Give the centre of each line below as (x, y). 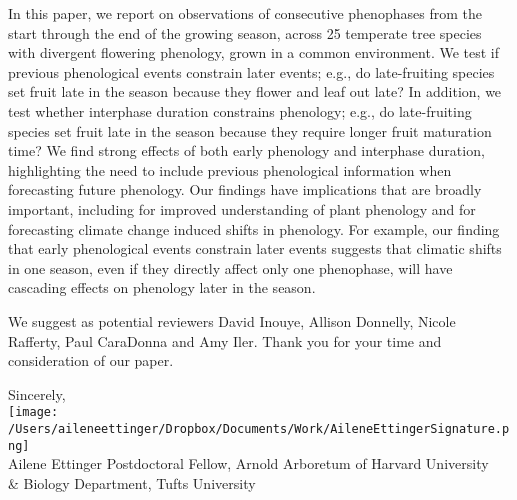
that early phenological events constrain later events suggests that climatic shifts (255, 248)
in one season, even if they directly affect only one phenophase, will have (230, 267)
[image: (33, 412)
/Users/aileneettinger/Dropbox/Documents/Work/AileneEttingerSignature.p (259, 428)
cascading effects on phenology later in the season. (162, 287)
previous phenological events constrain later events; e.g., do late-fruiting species (251, 71)
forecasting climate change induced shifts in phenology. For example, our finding (254, 228)
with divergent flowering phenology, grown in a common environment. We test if (254, 52)
